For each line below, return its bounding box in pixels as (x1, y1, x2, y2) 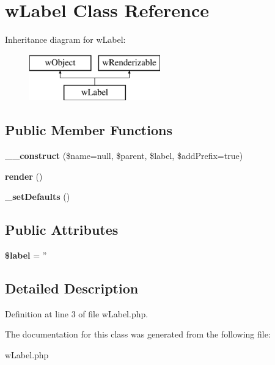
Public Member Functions (5, 120, 172, 139)
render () (5, 169, 43, 182)
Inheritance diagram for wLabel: (5, 33, 126, 46)
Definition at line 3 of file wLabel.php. (5, 307, 148, 320)
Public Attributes (5, 220, 119, 239)
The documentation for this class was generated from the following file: (5, 328, 271, 341)
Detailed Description (5, 279, 139, 298)
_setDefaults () (5, 190, 70, 203)
